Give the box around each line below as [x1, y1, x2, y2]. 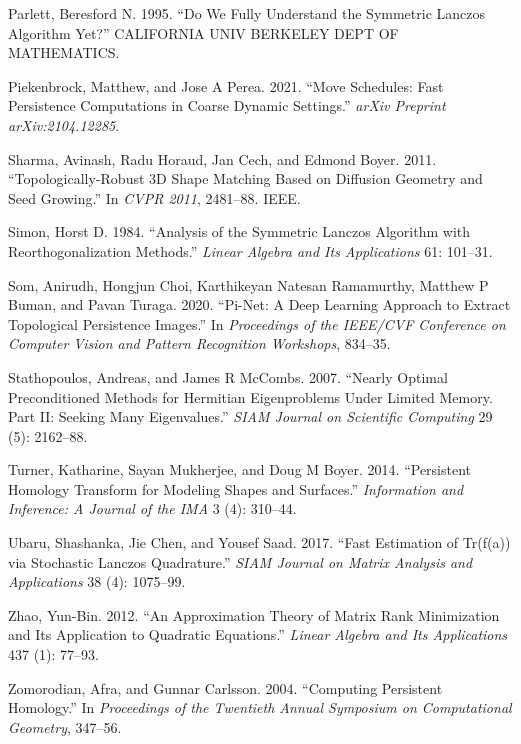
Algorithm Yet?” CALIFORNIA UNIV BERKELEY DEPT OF [8, 22, 399, 43]
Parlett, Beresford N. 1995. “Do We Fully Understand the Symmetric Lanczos [8, 3, 486, 23]
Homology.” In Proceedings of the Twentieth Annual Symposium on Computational [8, 697, 512, 718]
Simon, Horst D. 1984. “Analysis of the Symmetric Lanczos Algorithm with [8, 221, 471, 242]
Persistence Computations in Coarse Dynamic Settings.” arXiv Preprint [8, 95, 446, 116]
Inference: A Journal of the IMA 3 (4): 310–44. [8, 498, 297, 519]
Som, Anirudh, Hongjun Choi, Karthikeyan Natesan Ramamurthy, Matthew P [8, 274, 489, 295]
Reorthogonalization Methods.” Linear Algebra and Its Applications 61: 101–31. [8, 240, 493, 261]
